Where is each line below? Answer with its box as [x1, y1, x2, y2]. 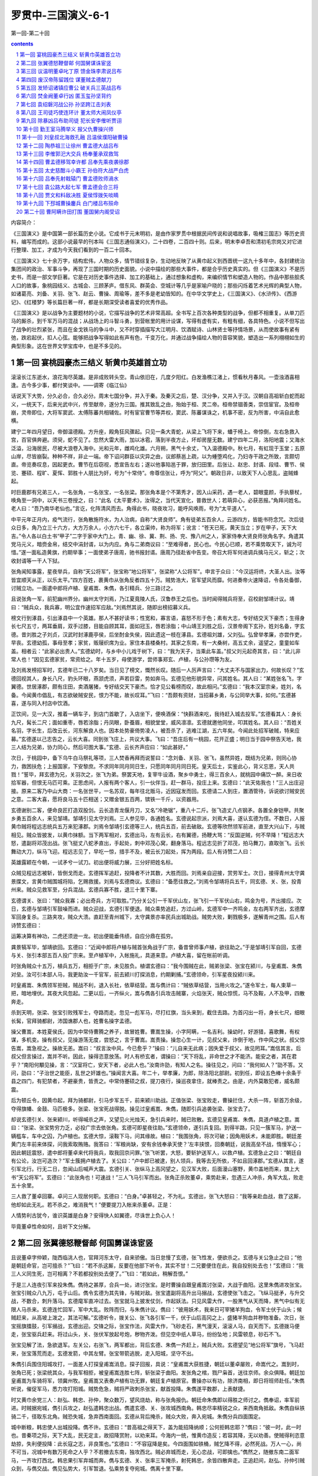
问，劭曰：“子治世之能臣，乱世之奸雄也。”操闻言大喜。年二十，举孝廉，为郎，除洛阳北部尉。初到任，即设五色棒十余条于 [11, 1069, 302, 1076]
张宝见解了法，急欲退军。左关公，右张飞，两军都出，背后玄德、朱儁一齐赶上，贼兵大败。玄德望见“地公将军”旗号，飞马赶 [11, 1341, 304, 1348]
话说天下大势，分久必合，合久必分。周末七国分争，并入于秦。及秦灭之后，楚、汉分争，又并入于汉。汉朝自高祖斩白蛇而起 [11, 393, 305, 400]
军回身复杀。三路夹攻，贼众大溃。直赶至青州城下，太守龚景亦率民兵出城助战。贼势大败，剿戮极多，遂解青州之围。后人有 [11, 913, 305, 920]
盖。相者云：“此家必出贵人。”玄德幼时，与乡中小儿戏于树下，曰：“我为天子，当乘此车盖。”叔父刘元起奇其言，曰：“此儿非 [11, 647, 301, 655]
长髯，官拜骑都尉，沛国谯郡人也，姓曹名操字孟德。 [11, 1017, 135, 1024]
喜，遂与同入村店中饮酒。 [11, 700, 73, 707]
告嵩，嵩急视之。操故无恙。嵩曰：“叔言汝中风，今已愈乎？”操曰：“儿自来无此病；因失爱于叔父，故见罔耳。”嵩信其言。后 [11, 1044, 302, 1052]
